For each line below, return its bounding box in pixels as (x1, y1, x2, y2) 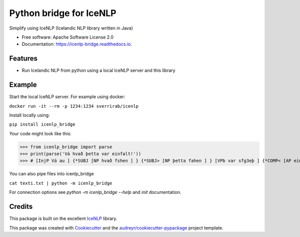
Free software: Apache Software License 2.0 (21, 34, 114, 40)
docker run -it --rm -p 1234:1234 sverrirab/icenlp (9, 103, 139, 109)
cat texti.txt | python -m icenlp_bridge (9, 180, 112, 186)
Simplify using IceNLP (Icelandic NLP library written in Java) (9, 25, 133, 31)
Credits (9, 202, 33, 211)
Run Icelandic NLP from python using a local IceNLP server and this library (21, 68, 175, 74)
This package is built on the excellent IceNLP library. (9, 215, 117, 221)
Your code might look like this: (9, 130, 72, 136)
